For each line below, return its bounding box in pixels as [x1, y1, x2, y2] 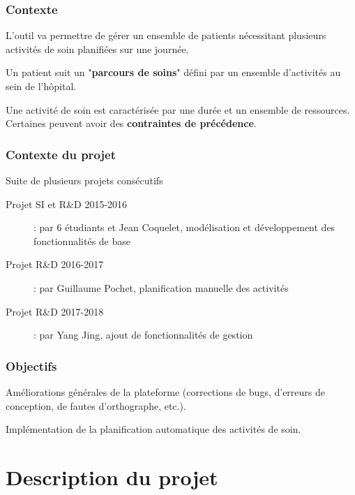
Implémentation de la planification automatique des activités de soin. [6, 422, 301, 436]
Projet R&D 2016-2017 [6, 257, 104, 272]
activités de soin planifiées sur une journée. [6, 41, 189, 56]
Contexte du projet [6, 145, 116, 163]
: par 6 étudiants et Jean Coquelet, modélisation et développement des [33, 220, 335, 235]
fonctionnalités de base [33, 233, 130, 248]
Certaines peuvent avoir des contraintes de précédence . [6, 116, 257, 131]
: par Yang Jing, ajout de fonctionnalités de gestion [33, 327, 253, 342]
